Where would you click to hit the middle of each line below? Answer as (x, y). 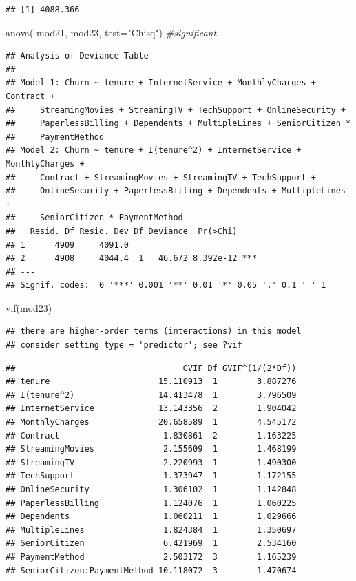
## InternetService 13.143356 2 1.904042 (151, 409)
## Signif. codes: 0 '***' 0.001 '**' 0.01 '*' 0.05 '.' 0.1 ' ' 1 (166, 285)
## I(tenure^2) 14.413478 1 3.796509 (151, 395)
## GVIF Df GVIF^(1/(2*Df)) (151, 368)
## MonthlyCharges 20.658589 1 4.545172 (151, 422)
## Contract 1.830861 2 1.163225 (151, 435)
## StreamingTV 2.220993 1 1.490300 (151, 462)
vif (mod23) (29, 307)
